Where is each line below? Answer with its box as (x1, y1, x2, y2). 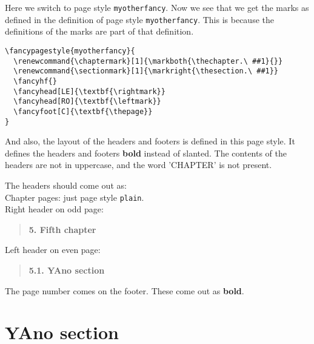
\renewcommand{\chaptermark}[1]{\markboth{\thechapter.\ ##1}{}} (13, 56, 283, 66)
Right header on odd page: (5, 203, 104, 215)
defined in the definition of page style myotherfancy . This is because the (5, 13, 274, 25)
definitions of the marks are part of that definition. (5, 25, 194, 38)
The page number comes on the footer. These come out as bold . (5, 284, 244, 297)
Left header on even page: (5, 243, 101, 256)
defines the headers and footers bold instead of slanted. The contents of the (5, 146, 287, 159)
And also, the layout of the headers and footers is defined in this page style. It (5, 135, 295, 147)
